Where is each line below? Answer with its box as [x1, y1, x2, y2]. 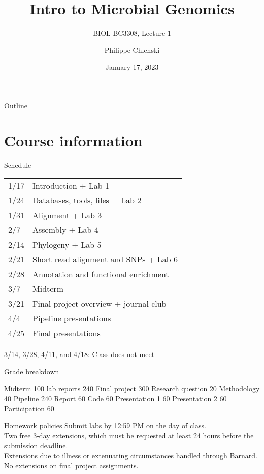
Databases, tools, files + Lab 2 [32, 194, 142, 206]
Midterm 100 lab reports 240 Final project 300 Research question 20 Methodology [4, 383, 260, 394]
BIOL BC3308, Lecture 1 [93, 27, 171, 38]
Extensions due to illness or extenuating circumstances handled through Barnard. [4, 450, 257, 460]
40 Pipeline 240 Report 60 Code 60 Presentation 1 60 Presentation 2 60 [4, 393, 227, 403]
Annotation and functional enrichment [32, 268, 169, 280]
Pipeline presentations [32, 312, 111, 324]
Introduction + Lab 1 [32, 180, 109, 192]
